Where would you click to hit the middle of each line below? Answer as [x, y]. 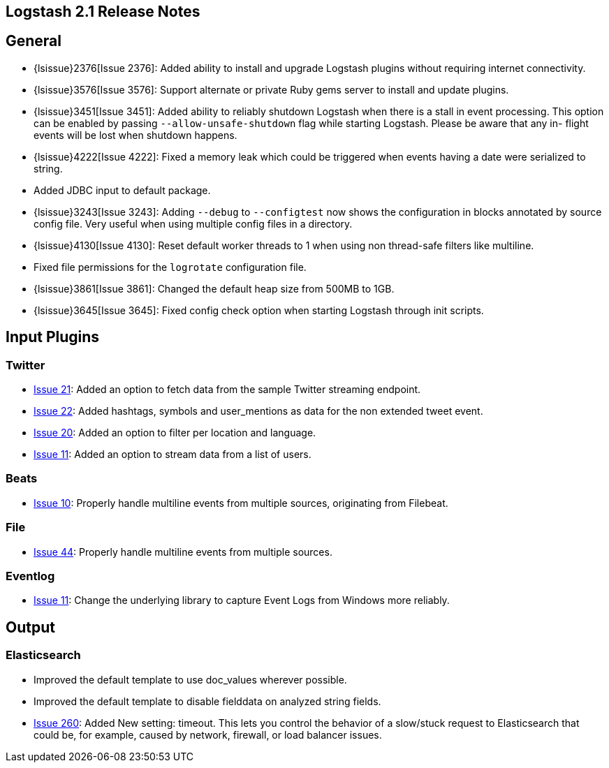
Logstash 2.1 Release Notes [103, 12]
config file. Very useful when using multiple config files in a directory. [193, 223]
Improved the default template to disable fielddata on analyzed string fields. [207, 701]
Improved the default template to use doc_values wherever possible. [190, 679]
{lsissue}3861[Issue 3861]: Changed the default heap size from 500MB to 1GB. [214, 288]
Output [30, 627]
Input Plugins [53, 337]
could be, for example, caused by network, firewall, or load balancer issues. [208, 734]
